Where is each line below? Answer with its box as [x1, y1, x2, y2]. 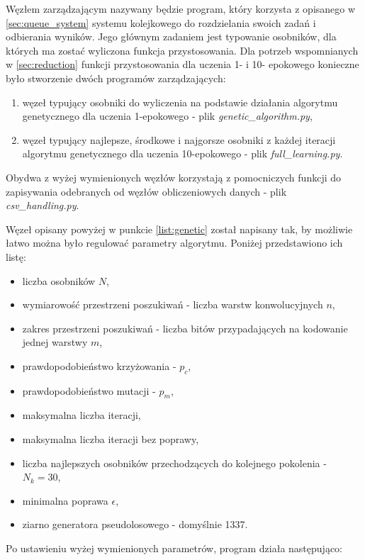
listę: [6, 249, 26, 264]
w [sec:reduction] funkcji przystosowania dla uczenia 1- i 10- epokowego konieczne [6, 57, 359, 72]
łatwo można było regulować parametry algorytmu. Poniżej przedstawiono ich [6, 235, 343, 250]
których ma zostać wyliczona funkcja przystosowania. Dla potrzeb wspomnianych [6, 43, 359, 57]
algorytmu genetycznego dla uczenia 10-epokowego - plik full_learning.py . [22, 146, 343, 161]
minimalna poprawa [22, 493, 108, 508]
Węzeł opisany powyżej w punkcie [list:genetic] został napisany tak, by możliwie [6, 221, 353, 236]
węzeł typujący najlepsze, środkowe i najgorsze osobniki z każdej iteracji [22, 132, 336, 147]
